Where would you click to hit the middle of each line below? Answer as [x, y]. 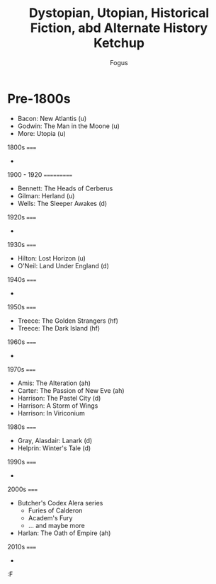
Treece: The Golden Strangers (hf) [68, 321]
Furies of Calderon [55, 510]
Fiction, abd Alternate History [119, 28]
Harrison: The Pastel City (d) [59, 398]
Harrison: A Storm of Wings [58, 406]
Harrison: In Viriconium [51, 413]
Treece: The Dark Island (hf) [59, 328]
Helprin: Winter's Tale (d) [54, 448]
